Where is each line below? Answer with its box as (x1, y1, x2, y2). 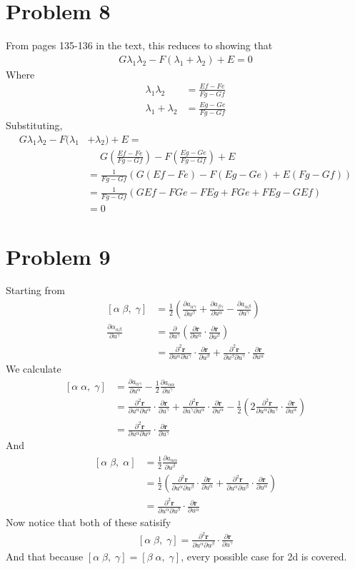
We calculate (6, 361, 61, 376)
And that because (6, 549, 84, 564)
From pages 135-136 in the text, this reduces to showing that (6, 38, 273, 53)
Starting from (6, 283, 65, 298)
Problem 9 (6, 241, 111, 271)
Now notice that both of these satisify (6, 515, 171, 530)
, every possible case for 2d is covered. (181, 549, 347, 564)
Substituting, (6, 117, 63, 132)
